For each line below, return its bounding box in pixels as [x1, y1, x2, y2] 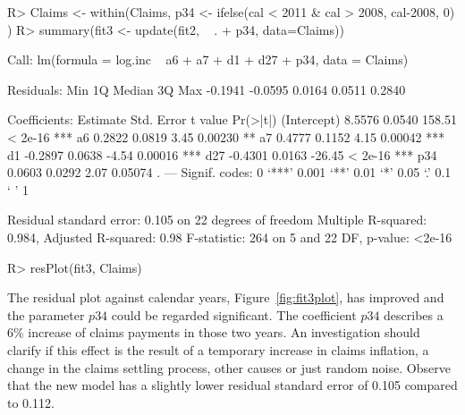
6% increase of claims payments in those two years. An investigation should [7, 323, 420, 342]
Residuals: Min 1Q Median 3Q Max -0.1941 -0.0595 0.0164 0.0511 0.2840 [7, 80, 406, 98]
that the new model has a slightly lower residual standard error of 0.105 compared [7, 376, 458, 394]
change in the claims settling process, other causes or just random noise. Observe [7, 358, 451, 377]
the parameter [7, 305, 85, 324]
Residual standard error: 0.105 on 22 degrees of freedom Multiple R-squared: [7, 210, 427, 229]
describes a [384, 305, 444, 324]
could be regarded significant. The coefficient [111, 305, 357, 324]
